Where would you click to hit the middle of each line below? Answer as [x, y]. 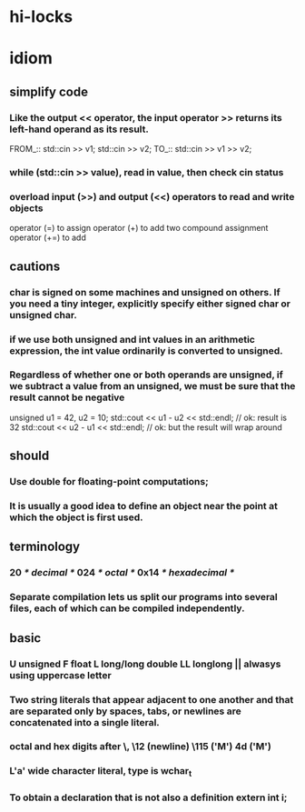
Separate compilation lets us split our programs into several [144, 597]
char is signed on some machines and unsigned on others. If [145, 292]
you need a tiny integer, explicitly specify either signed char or [150, 304]
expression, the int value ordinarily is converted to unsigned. [146, 350]
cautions [35, 266]
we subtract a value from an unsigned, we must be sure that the [152, 386]
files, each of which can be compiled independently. [127, 608]
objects [26, 208]
